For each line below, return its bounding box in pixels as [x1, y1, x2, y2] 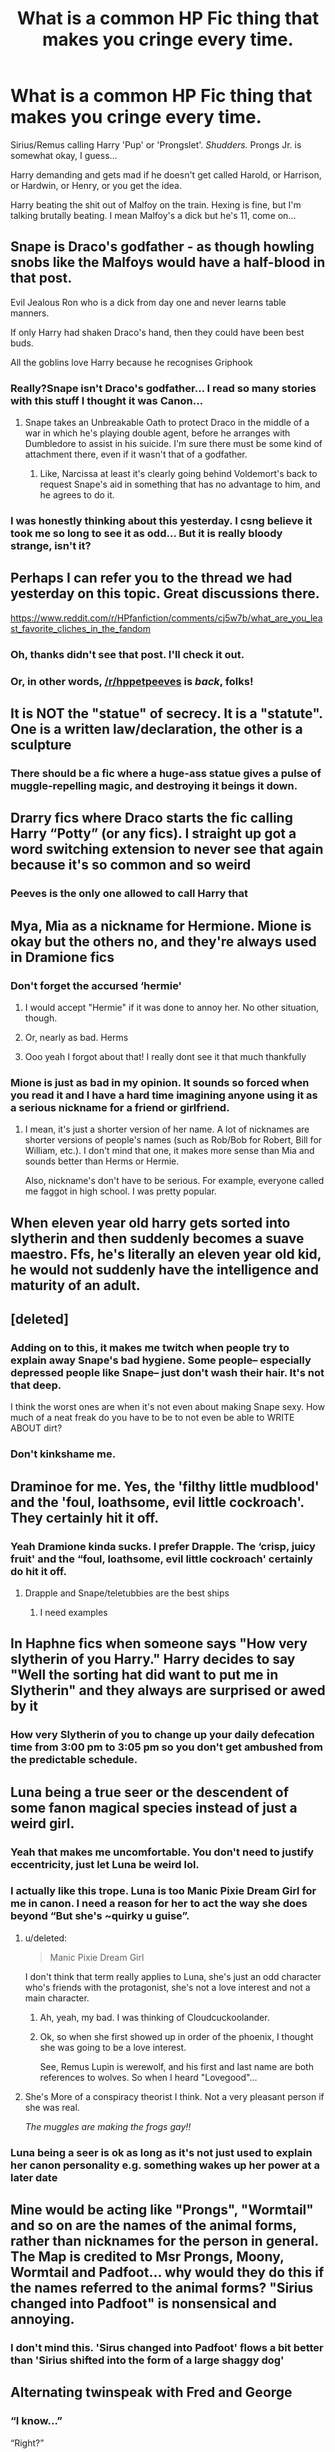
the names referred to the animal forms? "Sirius [10, 2280, 314, 2297]
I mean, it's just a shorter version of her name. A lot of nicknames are [24, 1123, 310, 1136]
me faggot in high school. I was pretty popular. [24, 1185, 217, 1197]
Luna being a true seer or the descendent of [10, 1783, 290, 1801]
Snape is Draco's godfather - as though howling [10, 238, 315, 256]
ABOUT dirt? [10, 1422, 63, 1434]
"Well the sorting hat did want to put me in [10, 1667, 279, 1684]
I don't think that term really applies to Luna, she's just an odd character [24, 1970, 322, 1982]
